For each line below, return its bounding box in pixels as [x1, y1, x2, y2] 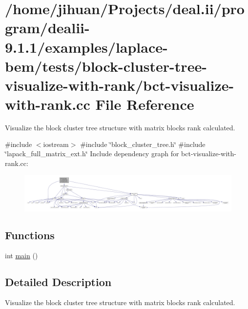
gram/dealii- [5, 18, 90, 38]
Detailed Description [5, 274, 112, 289]
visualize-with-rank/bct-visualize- [5, 75, 234, 95]
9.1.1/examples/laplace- [5, 37, 168, 57]
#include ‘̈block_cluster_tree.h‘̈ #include [80, 139, 206, 149]
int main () [5, 250, 38, 260]
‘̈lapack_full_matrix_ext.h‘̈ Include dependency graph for [5, 148, 179, 159]
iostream [43, 139, 69, 149]
